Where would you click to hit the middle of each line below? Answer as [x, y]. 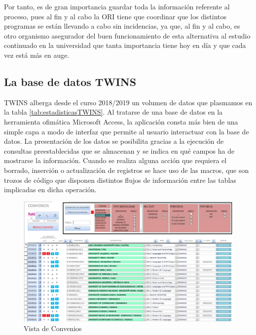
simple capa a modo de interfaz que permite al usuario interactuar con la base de [127, 131]
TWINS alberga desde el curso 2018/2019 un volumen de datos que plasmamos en [128, 102]
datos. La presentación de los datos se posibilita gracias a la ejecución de [114, 141]
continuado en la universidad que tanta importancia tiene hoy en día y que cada [125, 45]
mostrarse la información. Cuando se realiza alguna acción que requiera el [115, 160]
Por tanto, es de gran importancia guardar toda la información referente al [117, 6]
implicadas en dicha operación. [50, 189]
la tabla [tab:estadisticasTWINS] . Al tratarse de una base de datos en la [113, 112]
